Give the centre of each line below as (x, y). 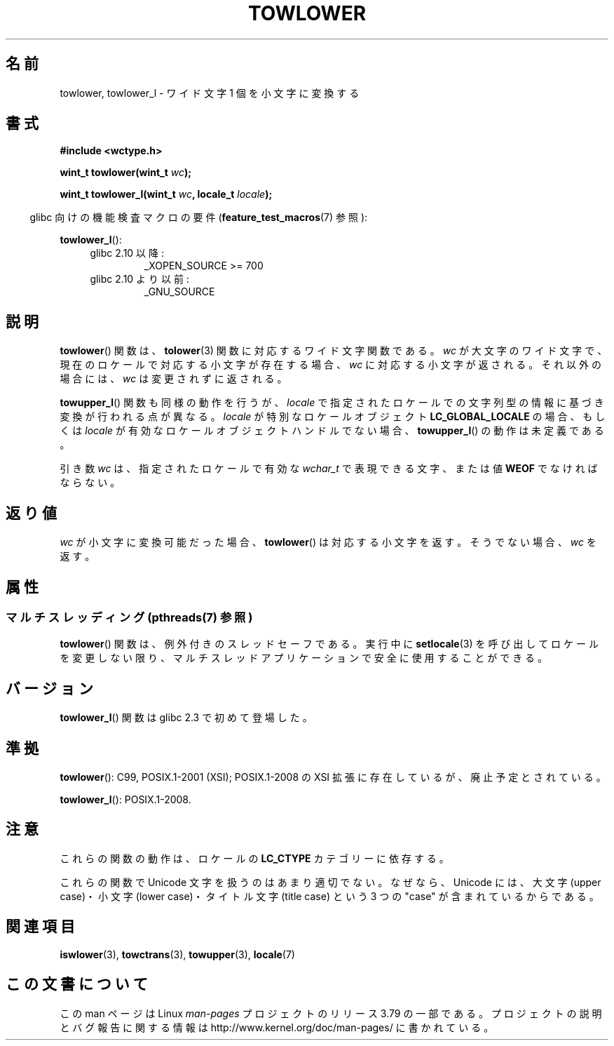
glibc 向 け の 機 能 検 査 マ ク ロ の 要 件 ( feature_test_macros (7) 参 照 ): (199, 217)
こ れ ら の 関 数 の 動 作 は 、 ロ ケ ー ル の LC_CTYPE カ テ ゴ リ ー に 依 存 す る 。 (254, 858)
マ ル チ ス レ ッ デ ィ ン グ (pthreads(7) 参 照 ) (129, 617)
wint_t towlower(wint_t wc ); (126, 173)
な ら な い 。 (90, 483)
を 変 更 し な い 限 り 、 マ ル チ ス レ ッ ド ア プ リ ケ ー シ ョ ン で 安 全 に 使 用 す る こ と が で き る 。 (304, 658)
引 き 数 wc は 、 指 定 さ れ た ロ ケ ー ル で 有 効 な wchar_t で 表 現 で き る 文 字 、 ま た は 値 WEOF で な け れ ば (329, 469)
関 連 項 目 (40, 927)
